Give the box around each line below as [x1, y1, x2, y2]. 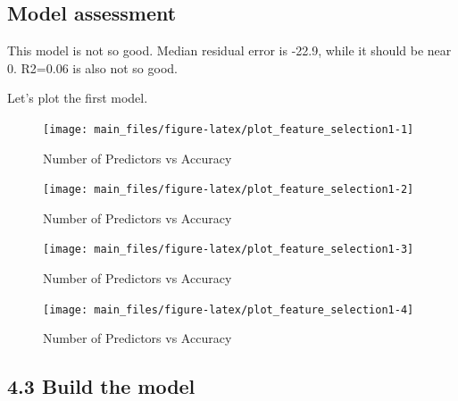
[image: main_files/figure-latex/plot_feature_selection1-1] [43, 122, 414, 136]
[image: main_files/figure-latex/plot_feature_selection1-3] [43, 243, 414, 256]
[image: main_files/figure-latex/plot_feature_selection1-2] [43, 183, 414, 196]
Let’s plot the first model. [7, 88, 148, 107]
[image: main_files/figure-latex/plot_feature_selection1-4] [43, 303, 414, 316]
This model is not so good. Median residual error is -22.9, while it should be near [7, 41, 452, 60]
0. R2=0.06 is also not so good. [7, 58, 178, 77]
